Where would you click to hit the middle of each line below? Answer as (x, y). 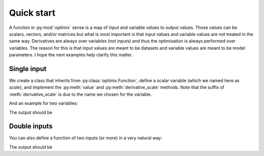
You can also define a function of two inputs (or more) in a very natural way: (86, 138)
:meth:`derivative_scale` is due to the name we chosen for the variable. (80, 94)
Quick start (32, 13)
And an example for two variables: (44, 104)
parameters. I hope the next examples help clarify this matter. (71, 55)
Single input (28, 69)
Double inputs (31, 126)
